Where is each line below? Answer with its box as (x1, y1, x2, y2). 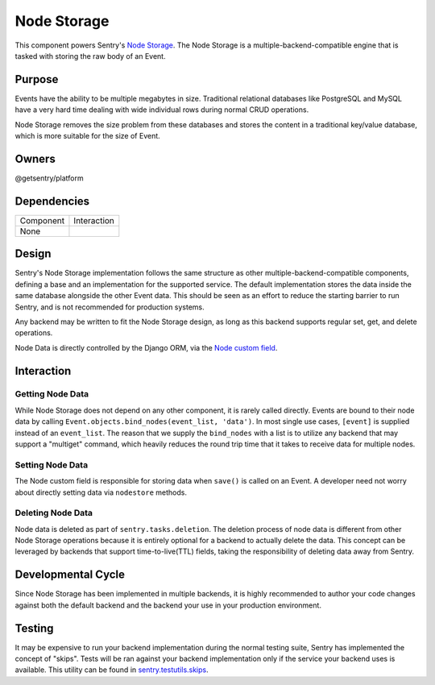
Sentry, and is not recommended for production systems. (14, 302, 205, 312)
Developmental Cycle (14, 568, 125, 582)
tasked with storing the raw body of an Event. (14, 51, 166, 60)
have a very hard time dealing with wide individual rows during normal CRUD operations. (14, 105, 309, 114)
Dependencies (14, 194, 90, 208)
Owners (14, 152, 56, 165)
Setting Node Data (14, 459, 89, 471)
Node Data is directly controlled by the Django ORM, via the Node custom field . (14, 342, 278, 352)
